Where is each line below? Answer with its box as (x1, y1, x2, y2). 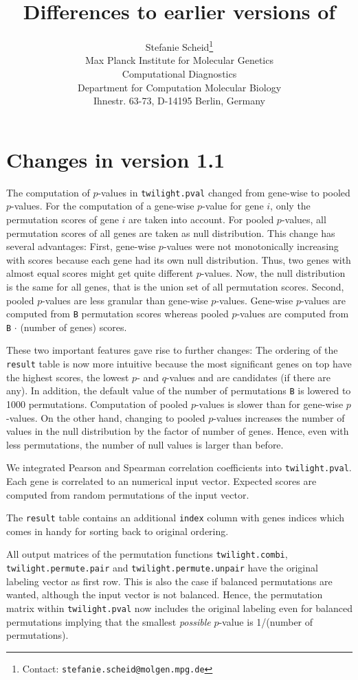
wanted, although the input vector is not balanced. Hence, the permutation (6, 587, 323, 602)
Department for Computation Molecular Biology (77, 80, 282, 94)
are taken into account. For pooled (128, 212, 274, 226)
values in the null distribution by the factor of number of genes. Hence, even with (6, 424, 349, 438)
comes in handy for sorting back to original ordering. (6, 523, 229, 538)
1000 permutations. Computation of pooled (6, 396, 188, 411)
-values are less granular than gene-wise (42, 293, 208, 307)
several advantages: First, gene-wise (6, 239, 156, 253)
